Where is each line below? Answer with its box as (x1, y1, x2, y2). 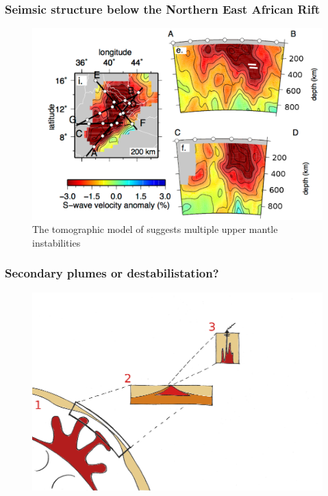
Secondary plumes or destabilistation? (5, 264, 219, 282)
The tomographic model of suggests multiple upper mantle (32, 222, 278, 236)
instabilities (32, 235, 81, 249)
